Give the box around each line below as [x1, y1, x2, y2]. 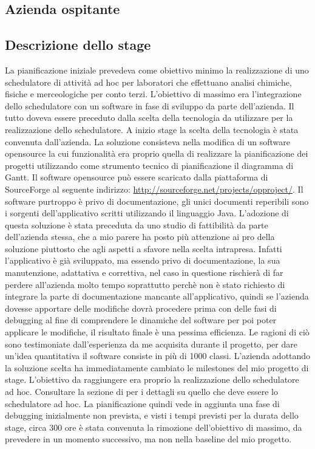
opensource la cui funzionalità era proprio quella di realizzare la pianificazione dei [5, 147, 308, 160]
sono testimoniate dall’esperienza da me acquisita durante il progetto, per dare [5, 337, 297, 350]
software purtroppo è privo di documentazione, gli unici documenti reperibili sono [5, 194, 309, 207]
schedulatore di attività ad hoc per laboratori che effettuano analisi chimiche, [5, 75, 292, 88]
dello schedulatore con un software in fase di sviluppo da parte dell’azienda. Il [5, 99, 294, 112]
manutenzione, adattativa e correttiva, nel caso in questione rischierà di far [5, 266, 283, 279]
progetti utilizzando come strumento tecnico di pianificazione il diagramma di [5, 159, 294, 171]
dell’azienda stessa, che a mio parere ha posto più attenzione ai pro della [5, 230, 275, 243]
